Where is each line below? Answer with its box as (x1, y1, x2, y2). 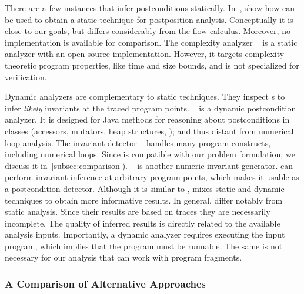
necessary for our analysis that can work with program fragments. (5, 251, 242, 263)
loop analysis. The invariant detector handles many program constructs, (5, 136, 271, 148)
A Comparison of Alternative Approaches (5, 276, 206, 290)
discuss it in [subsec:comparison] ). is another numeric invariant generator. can (5, 159, 293, 171)
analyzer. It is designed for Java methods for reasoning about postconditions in (5, 113, 290, 126)
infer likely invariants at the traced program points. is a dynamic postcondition (5, 102, 296, 114)
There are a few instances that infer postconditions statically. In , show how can (5, 2, 295, 13)
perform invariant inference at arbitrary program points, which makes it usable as (5, 171, 299, 183)
